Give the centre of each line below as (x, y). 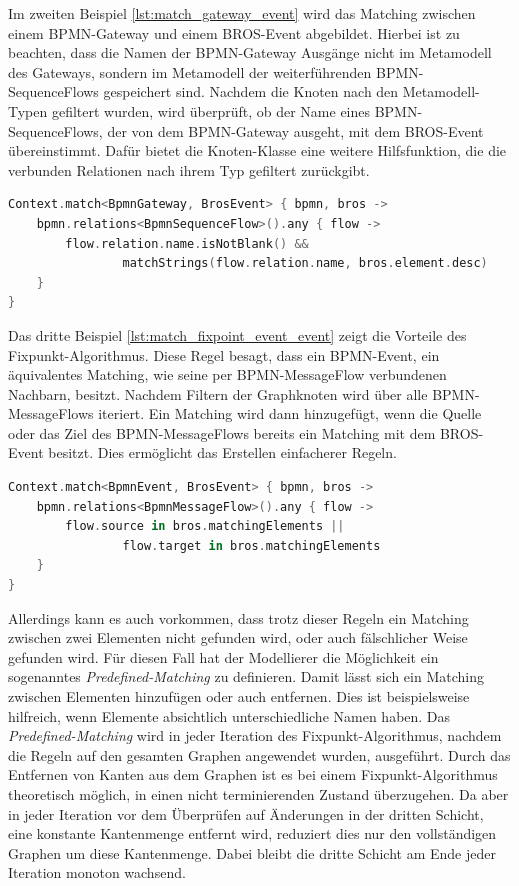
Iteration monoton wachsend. (97, 872)
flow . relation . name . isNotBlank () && (187, 243)
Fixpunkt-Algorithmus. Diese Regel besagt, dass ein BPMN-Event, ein (224, 354)
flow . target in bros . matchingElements (251, 545)
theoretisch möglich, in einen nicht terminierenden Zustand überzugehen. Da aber (258, 793)
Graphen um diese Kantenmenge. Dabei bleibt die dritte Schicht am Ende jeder (252, 852)
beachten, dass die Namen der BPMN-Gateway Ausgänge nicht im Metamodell (250, 52)
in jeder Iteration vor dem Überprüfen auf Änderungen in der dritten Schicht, (246, 813)
